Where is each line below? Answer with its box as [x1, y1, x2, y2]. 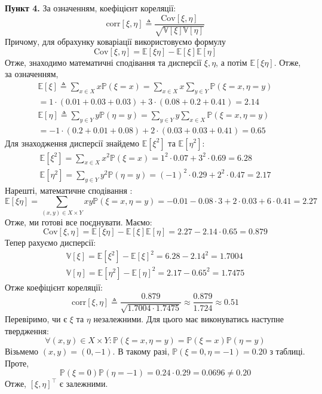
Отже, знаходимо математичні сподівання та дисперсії [5, 56, 202, 68]
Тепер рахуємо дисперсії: [5, 236, 96, 249]
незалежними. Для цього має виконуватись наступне [93, 312, 284, 325]
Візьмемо [5, 345, 39, 358]
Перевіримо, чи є [5, 312, 68, 325]
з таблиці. [269, 345, 305, 358]
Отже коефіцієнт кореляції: [5, 280, 103, 293]
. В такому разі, [112, 345, 170, 358]
